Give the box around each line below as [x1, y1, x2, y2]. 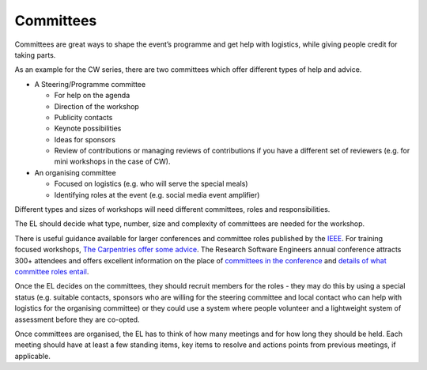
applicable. [14, 351, 51, 361]
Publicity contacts [54, 112, 113, 122]
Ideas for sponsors [54, 134, 116, 144]
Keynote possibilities [54, 123, 122, 134]
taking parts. [14, 50, 56, 59]
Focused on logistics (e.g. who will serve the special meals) [54, 179, 248, 189]
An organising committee [34, 168, 116, 177]
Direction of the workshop [54, 101, 140, 111]
